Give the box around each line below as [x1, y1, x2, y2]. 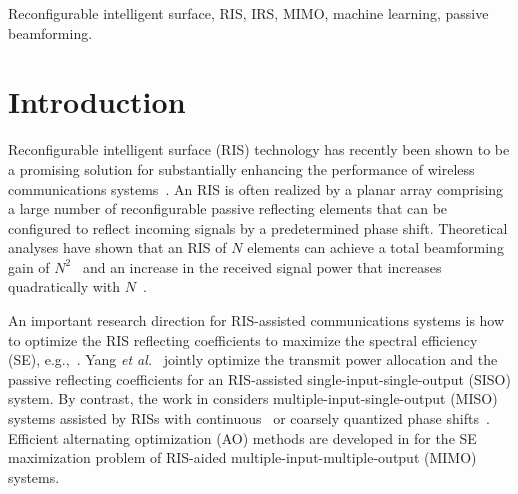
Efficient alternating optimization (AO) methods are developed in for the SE [8, 427, 477, 448]
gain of [8, 256, 50, 277]
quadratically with [8, 276, 121, 297]
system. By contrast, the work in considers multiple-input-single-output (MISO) [8, 388, 498, 409]
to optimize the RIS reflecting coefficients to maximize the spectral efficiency [8, 329, 478, 350]
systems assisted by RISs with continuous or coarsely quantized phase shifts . [8, 408, 490, 429]
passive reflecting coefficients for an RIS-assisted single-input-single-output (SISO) [8, 368, 511, 389]
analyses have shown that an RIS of [8, 237, 227, 258]
